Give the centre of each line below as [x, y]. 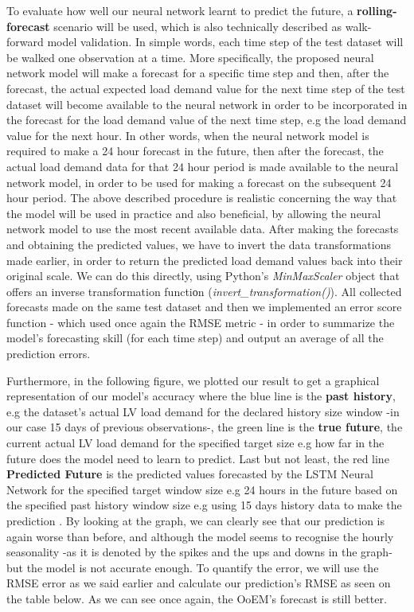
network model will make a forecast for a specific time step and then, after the [198, 73]
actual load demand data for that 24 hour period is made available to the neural [203, 166]
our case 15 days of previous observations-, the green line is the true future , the [205, 427]
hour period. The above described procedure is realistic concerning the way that [202, 198]
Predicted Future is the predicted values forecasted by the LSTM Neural [190, 474]
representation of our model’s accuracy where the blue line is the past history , [201, 396]
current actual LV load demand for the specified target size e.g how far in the [195, 443]
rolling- [377, 10]
